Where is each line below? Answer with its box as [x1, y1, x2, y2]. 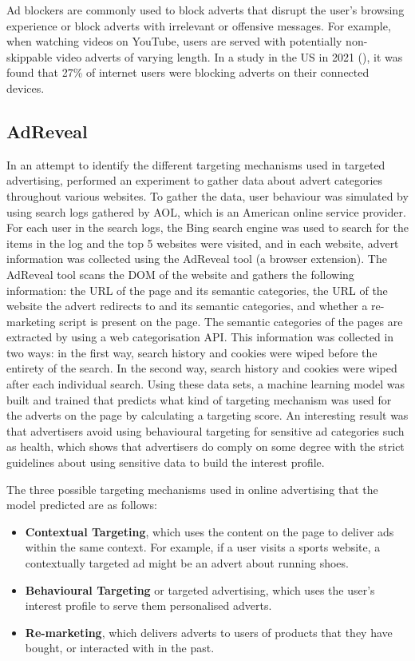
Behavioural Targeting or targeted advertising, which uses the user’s [25, 581, 375, 598]
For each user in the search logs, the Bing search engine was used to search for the [6, 219, 409, 236]
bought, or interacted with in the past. [25, 639, 215, 656]
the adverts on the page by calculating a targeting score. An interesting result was [6, 407, 409, 424]
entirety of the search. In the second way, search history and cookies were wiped [6, 360, 397, 376]
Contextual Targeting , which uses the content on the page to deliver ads [25, 523, 394, 540]
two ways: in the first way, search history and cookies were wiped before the [6, 344, 377, 360]
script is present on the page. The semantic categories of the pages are [59, 313, 403, 329]
